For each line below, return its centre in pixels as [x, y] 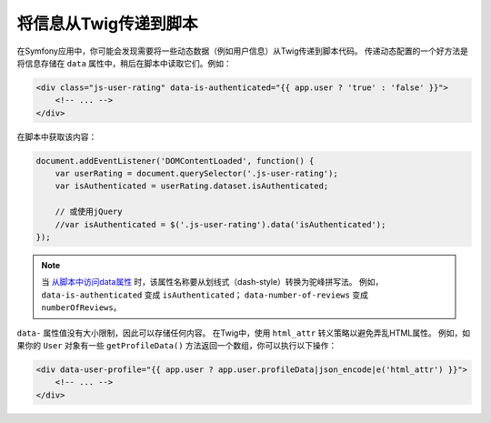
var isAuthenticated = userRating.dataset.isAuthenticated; [192, 186]
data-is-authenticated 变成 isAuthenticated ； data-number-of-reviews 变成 [205, 295]
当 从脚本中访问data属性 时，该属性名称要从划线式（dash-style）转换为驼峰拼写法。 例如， [212, 282]
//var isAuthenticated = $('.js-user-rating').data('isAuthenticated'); [220, 224]
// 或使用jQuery [89, 212]
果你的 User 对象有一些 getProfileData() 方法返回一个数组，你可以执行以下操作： [177, 345]
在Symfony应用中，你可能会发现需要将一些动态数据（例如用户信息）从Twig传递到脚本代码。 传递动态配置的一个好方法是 [242, 51]
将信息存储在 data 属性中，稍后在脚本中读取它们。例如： [124, 63]
